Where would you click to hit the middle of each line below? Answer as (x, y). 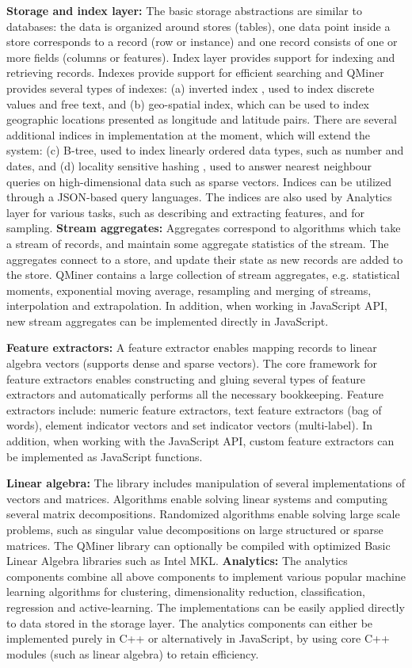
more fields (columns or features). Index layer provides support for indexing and (201, 57)
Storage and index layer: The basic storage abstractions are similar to (184, 10)
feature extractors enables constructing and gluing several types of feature (186, 378)
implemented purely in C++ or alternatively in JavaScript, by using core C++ (198, 638)
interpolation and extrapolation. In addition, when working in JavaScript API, (197, 305)
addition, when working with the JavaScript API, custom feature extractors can (200, 441)
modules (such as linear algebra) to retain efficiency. (133, 653)
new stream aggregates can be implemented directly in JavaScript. (168, 321)
